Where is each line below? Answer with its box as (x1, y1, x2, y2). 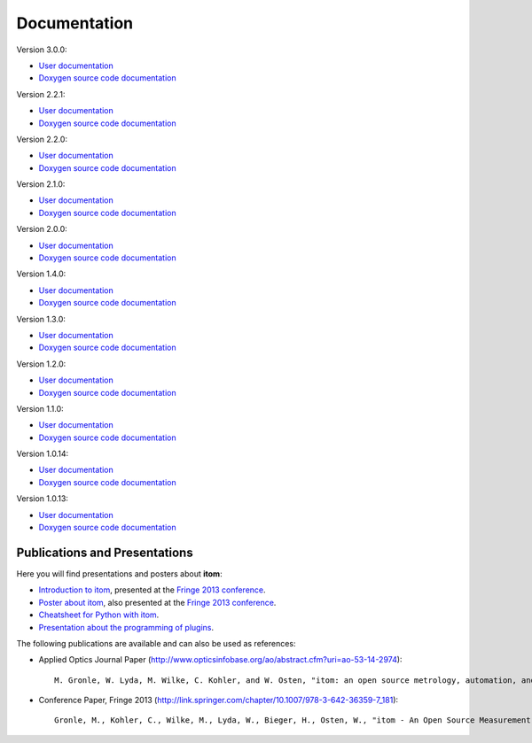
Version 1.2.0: (16, 359, 66, 369)
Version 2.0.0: (16, 224, 67, 235)
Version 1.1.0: (16, 403, 64, 414)
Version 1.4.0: (16, 268, 66, 279)
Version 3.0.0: (16, 44, 67, 55)
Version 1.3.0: (16, 313, 66, 324)
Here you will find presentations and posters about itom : (16, 568, 223, 579)
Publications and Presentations (16, 545, 194, 560)
